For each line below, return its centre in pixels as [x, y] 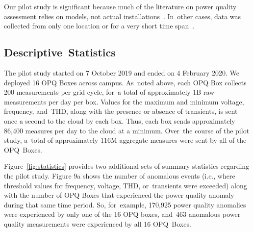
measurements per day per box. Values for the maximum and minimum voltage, [124, 101]
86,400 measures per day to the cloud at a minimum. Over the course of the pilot [127, 130]
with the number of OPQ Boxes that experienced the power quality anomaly [119, 195]
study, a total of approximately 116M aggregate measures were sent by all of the [125, 140]
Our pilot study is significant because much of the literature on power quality [120, 6]
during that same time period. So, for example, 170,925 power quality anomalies [125, 204]
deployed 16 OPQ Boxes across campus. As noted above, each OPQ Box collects [125, 82]
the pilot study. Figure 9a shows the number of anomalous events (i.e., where [120, 175]
